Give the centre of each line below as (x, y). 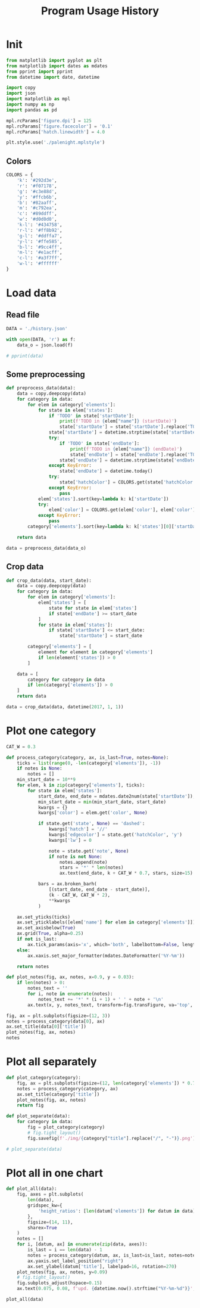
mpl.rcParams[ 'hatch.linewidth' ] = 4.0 (56, 132)
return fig (30, 1105)
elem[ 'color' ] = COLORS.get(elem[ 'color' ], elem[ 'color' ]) (123, 510)
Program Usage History (100, 11)
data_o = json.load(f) (45, 345)
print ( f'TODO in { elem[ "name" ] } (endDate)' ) (126, 449)
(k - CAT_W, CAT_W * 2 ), (79, 895)
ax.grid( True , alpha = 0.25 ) (50, 934)
